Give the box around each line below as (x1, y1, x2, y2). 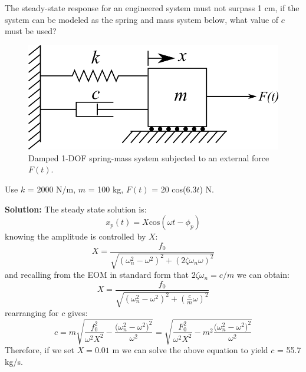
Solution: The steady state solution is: (5, 202, 147, 215)
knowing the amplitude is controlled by (5, 230, 146, 243)
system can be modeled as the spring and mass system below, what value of (5, 13, 279, 25)
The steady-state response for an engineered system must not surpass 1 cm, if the (5, 2, 300, 14)
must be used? (5, 25, 57, 37)
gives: (67, 307, 88, 319)
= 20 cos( (152, 182, 186, 195)
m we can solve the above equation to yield (112, 344, 268, 356)
